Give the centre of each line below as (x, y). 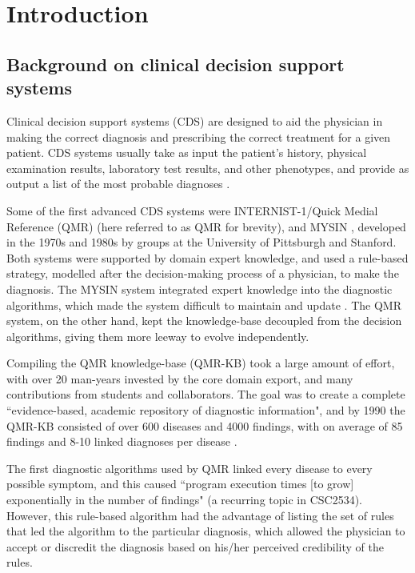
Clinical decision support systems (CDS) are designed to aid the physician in (195, 120)
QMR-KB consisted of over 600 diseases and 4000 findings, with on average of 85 (205, 425)
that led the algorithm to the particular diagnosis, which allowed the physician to (206, 531)
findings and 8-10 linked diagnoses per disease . (122, 441)
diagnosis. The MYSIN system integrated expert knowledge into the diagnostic (200, 289)
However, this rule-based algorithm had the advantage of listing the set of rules (200, 515)
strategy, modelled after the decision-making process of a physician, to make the (203, 273)
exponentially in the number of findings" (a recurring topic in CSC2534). (184, 500)
